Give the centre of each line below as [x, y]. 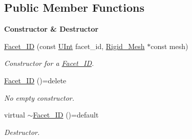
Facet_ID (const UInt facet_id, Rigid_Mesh [74, 46]
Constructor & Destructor [51, 29]
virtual [15, 115]
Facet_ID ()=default [66, 115]
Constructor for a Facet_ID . [49, 63]
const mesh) [169, 46]
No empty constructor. [39, 97]
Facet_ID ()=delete [35, 80]
